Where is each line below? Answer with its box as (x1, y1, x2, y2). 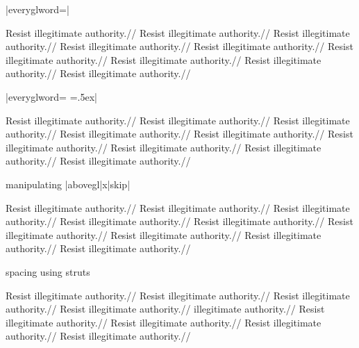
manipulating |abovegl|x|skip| (6, 176, 131, 191)
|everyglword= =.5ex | (6, 89, 97, 103)
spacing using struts (6, 264, 90, 279)
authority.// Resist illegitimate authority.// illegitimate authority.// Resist (6, 301, 325, 316)
